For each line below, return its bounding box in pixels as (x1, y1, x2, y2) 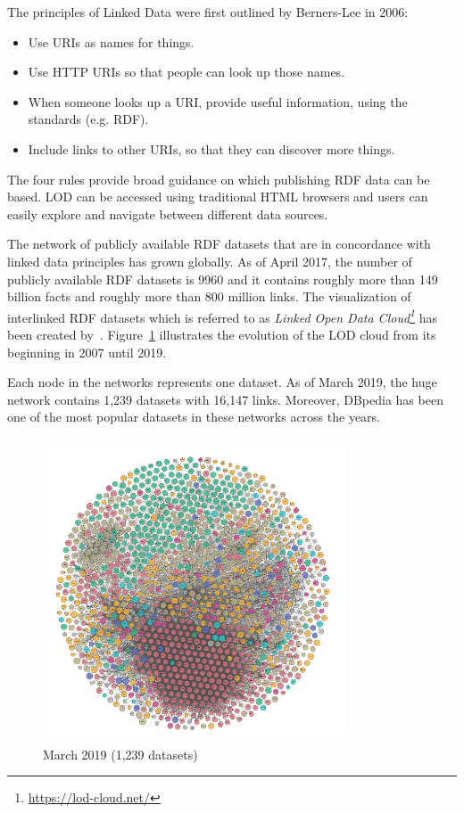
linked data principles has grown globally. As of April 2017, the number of (7, 251, 412, 270)
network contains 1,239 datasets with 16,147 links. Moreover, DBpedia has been (7, 390, 443, 408)
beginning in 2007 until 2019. (7, 342, 167, 361)
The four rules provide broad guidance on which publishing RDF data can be (7, 169, 430, 188)
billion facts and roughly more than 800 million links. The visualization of (7, 287, 411, 306)
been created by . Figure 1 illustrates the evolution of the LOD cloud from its (7, 324, 436, 343)
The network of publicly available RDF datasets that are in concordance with (7, 234, 431, 253)
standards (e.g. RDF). (28, 110, 149, 128)
